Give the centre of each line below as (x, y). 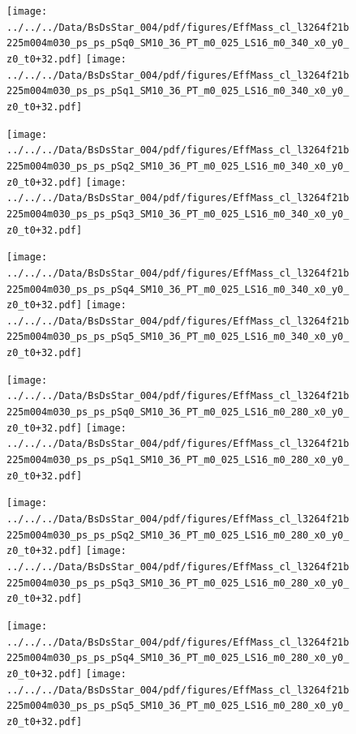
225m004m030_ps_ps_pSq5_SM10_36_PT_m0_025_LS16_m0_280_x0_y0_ (178, 706)
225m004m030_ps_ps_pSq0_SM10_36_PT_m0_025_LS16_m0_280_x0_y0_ (178, 412)
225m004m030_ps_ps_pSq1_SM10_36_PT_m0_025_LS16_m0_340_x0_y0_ (178, 91)
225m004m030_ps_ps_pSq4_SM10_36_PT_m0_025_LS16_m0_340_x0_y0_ (178, 289)
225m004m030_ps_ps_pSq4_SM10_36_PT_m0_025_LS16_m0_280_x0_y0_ (178, 658)
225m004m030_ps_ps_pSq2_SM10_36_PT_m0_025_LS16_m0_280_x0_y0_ (178, 535)
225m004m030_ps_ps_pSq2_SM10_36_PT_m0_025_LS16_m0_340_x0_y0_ (178, 166)
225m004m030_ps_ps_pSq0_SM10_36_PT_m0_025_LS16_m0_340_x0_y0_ (178, 43)
